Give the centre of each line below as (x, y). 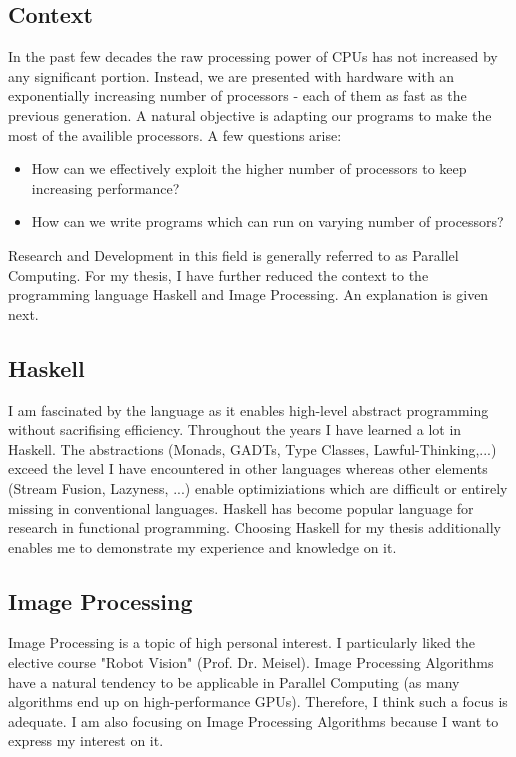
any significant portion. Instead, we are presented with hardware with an (231, 75)
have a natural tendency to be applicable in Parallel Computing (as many (234, 681)
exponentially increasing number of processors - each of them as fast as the (237, 95)
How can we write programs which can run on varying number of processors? (267, 221)
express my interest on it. (86, 740)
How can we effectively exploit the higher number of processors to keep (249, 168)
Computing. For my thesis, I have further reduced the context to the (218, 274)
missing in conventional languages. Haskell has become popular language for (241, 507)
